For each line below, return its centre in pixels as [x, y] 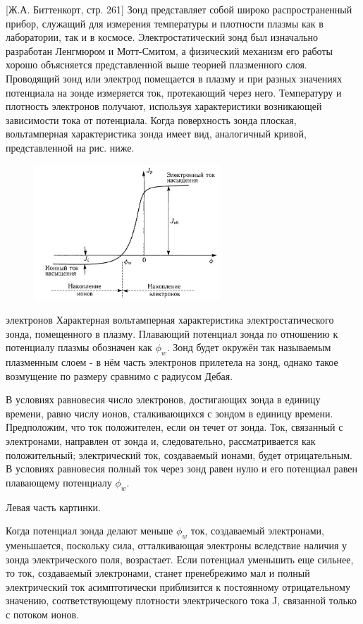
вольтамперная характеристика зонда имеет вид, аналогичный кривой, [156, 134]
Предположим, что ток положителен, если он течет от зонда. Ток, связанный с [174, 427]
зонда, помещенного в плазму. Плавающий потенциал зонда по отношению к [172, 333]
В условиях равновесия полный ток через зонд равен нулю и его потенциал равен [181, 469]
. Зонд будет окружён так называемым [249, 347]
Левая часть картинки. [53, 507]
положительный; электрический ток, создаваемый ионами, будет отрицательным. [179, 454]
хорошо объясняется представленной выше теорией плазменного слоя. [156, 65]
